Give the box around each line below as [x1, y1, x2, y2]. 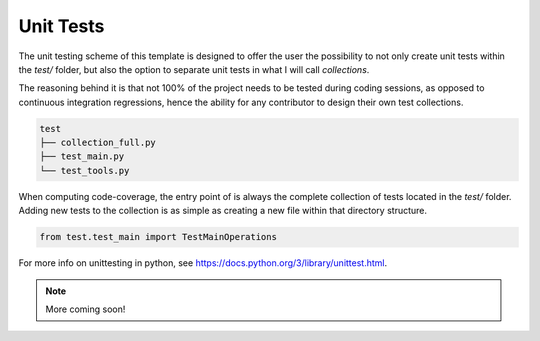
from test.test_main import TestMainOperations [39, 231, 277, 243]
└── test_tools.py [39, 165, 130, 176]
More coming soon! [45, 303, 126, 315]
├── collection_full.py [39, 137, 157, 149]
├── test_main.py [39, 151, 125, 162]
